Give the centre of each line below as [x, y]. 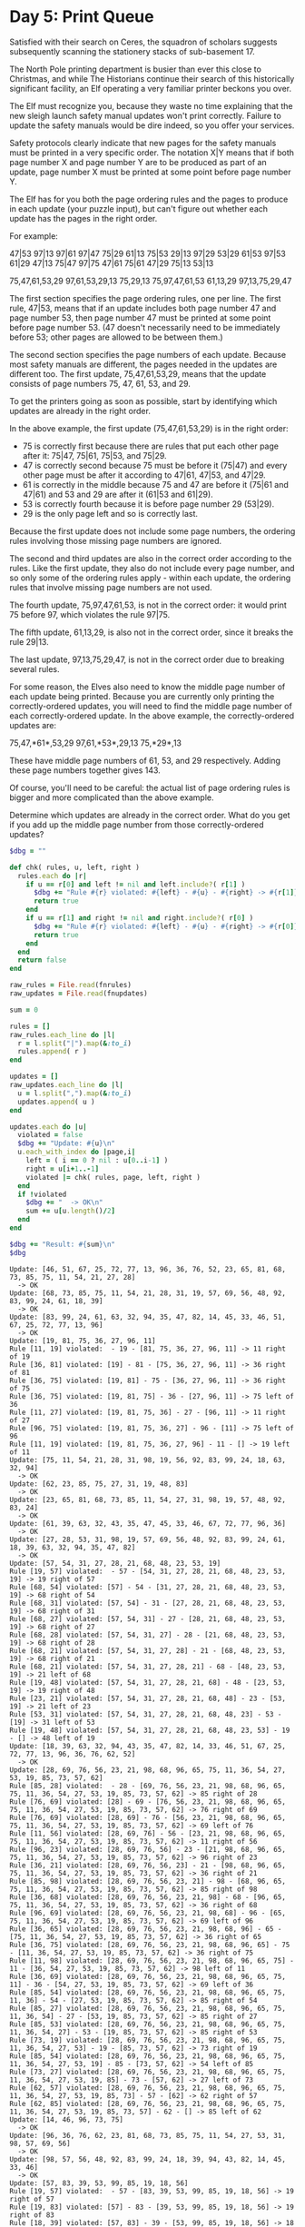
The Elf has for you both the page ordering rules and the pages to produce [149, 199]
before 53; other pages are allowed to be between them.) [117, 337]
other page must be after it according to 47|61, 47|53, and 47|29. [144, 475]
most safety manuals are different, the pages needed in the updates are [143, 364]
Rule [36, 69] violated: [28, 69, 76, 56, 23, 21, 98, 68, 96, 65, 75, [148, 1976]
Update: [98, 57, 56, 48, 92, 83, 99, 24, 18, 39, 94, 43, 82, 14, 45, [148, 2159]
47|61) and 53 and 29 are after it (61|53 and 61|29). [118, 494]
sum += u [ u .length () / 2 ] [71, 1211]
